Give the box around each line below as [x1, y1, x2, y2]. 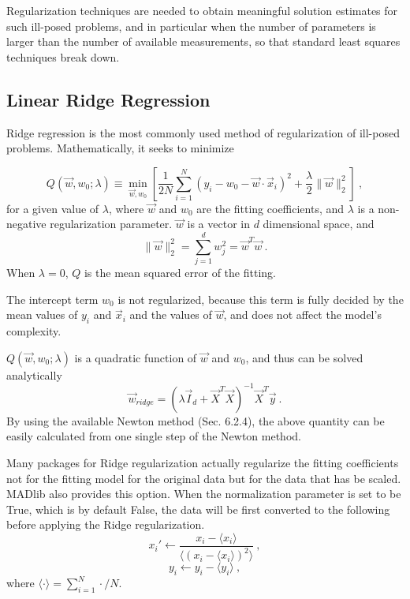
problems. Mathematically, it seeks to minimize [6, 140, 234, 156]
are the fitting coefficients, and [196, 200, 345, 216]
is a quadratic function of [74, 349, 197, 365]
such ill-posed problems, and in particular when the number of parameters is [6, 17, 376, 34]
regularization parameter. [50, 215, 173, 232]
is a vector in [187, 215, 250, 232]
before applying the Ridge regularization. [6, 516, 205, 533]
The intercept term [6, 290, 99, 307]
